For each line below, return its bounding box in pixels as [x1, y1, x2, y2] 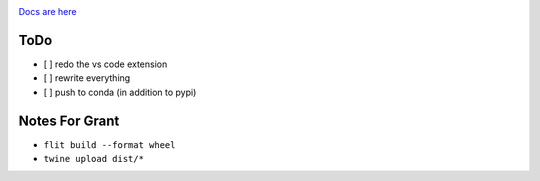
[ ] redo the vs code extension [43, 58, 168, 70]
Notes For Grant [18, 112, 120, 129]
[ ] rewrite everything [43, 72, 131, 84]
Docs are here [18, 6, 77, 17]
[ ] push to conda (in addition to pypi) [43, 86, 197, 98]
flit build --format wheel [43, 139, 176, 150]
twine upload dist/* [43, 153, 145, 164]
